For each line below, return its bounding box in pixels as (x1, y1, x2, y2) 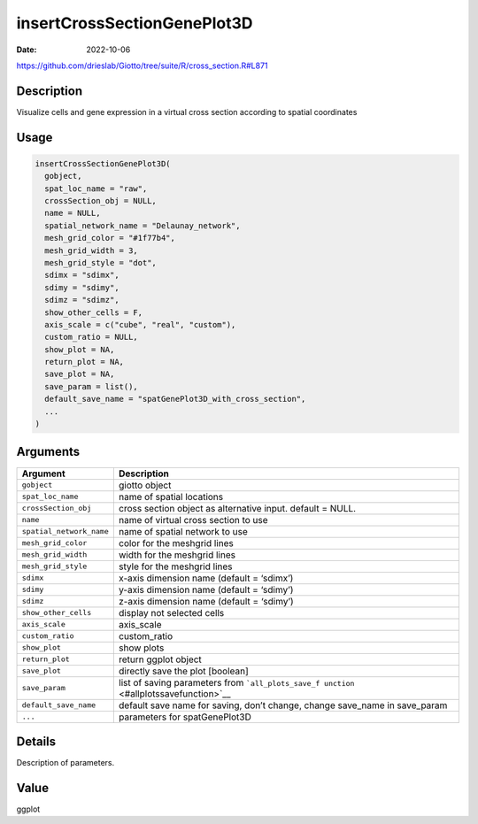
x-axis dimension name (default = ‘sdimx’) (118, 572, 294, 584)
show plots (118, 642, 165, 654)
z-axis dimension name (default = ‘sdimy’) (118, 595, 294, 607)
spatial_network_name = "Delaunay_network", (44, 220, 241, 230)
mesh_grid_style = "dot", (44, 258, 157, 267)
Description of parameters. (16, 758, 115, 768)
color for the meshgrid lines (118, 536, 234, 549)
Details (16, 734, 57, 749)
